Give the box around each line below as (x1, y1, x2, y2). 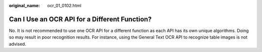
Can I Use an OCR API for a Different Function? (9, 15, 152, 23)
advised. (9, 41, 26, 47)
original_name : (9, 3, 40, 8)
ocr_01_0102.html (47, 3, 82, 8)
